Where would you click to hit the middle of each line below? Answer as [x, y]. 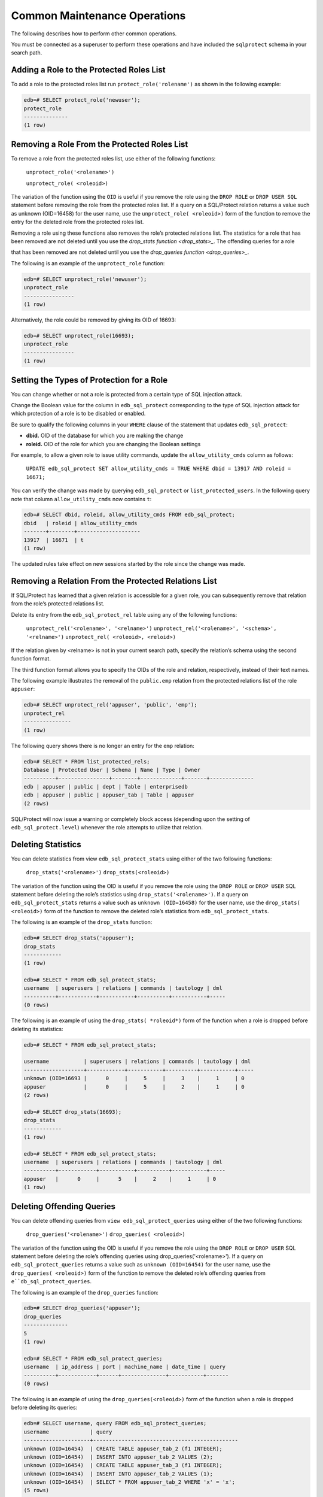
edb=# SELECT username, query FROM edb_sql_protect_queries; [115, 1423]
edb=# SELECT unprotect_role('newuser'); [85, 279]
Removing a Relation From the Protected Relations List [114, 581]
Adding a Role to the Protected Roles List [88, 70]
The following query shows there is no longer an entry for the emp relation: [103, 746]
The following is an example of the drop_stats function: [82, 922]
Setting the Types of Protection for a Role [89, 380]
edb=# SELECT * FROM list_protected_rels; [87, 761]
